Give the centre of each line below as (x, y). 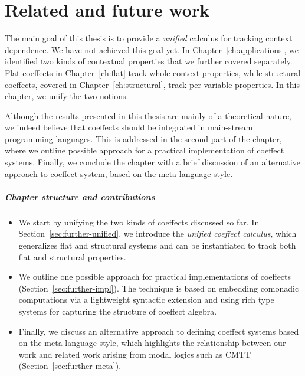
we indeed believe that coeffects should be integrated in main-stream (129, 127)
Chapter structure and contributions (80, 196)
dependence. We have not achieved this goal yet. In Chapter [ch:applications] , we (152, 49)
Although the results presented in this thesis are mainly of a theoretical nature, (148, 115)
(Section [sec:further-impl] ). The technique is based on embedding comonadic (159, 288)
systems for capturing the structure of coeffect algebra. (118, 311)
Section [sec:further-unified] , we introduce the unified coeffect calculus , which (158, 233)
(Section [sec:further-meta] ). (70, 366)
